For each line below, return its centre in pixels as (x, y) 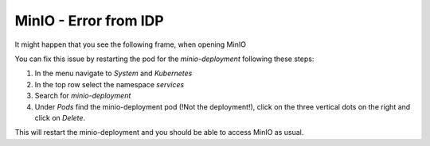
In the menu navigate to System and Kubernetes (113, 73)
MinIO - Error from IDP (89, 21)
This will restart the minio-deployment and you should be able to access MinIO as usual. (159, 133)
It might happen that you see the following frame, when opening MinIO (131, 44)
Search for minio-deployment (83, 96)
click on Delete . (60, 117)
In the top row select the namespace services (109, 84)
